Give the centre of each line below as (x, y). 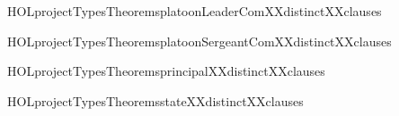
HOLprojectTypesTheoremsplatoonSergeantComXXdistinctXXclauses (199, 41)
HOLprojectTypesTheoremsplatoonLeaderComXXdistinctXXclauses (195, 11)
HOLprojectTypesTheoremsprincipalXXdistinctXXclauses (166, 71)
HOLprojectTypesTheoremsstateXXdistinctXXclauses (155, 100)
